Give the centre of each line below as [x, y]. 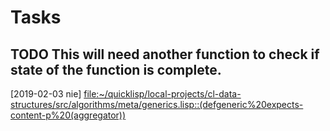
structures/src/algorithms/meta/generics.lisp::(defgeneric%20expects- [157, 104]
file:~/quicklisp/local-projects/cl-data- [162, 94]
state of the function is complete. [116, 69]
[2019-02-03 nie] [46, 94]
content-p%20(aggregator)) [68, 115]
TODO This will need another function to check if [165, 54]
